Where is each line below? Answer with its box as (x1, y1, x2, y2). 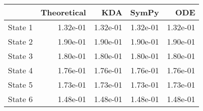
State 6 (8, 93, 33, 105)
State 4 (8, 64, 33, 76)
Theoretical (40, 6, 86, 18)
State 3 (8, 50, 33, 61)
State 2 (8, 36, 33, 47)
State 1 (8, 21, 33, 33)
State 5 (8, 79, 33, 90)
